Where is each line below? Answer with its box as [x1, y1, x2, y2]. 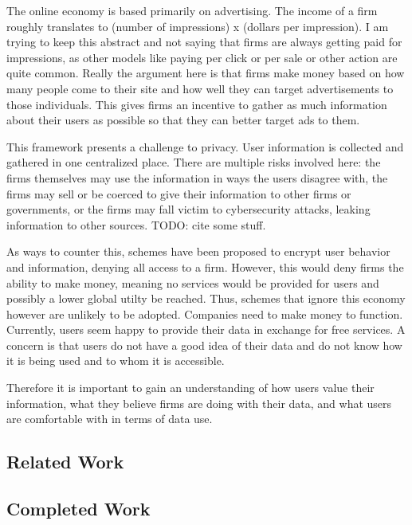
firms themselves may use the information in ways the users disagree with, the [6, 169, 388, 186]
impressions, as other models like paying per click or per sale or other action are [6, 49, 398, 65]
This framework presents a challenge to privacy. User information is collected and [6, 138, 404, 155]
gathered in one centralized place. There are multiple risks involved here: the [6, 154, 381, 170]
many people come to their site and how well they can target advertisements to [6, 80, 394, 96]
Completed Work [6, 496, 151, 521]
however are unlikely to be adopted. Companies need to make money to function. [6, 305, 403, 322]
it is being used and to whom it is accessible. [6, 352, 225, 369]
